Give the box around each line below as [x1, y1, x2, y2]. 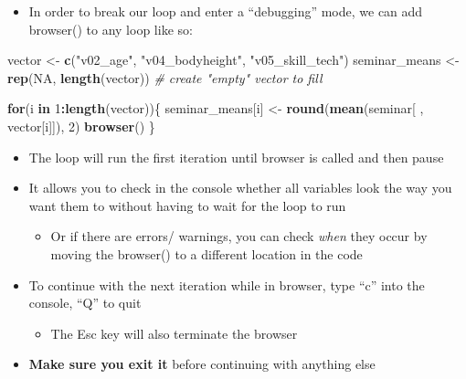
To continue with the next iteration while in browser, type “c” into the [28, 275, 425, 294]
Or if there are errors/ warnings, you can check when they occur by [50, 226, 428, 246]
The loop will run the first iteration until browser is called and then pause [28, 147, 444, 166]
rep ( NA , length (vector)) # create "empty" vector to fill [7, 68, 323, 87]
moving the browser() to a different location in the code [50, 244, 363, 263]
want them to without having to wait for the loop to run [28, 195, 346, 215]
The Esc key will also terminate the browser [50, 323, 298, 342]
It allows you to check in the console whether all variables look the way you [28, 178, 452, 197]
